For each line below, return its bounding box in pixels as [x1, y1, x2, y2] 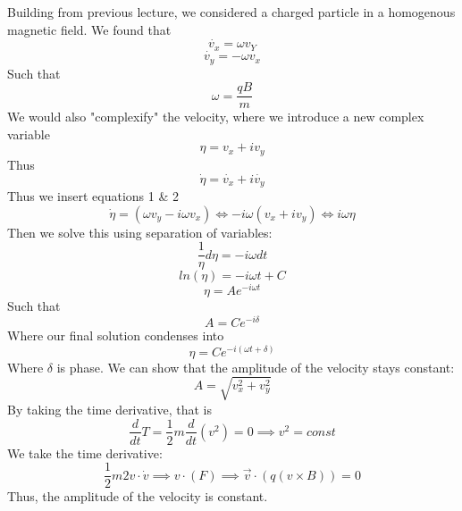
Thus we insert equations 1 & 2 [7, 187, 179, 205]
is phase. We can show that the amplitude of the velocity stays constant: [56, 357, 455, 376]
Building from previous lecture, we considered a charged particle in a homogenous [7, 3, 456, 21]
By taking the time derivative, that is [7, 399, 212, 418]
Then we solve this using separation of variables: [7, 222, 273, 241]
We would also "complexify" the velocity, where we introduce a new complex [7, 107, 424, 126]
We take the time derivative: [7, 443, 163, 462]
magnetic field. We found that [7, 20, 172, 38]
